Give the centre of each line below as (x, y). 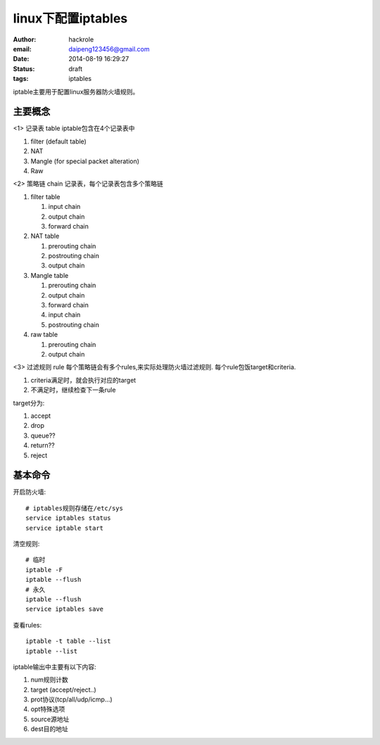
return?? (43, 445)
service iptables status (68, 518)
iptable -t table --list (68, 641)
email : (22, 49)
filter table (45, 196)
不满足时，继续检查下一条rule (73, 390)
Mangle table (50, 275)
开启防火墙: (30, 492)
